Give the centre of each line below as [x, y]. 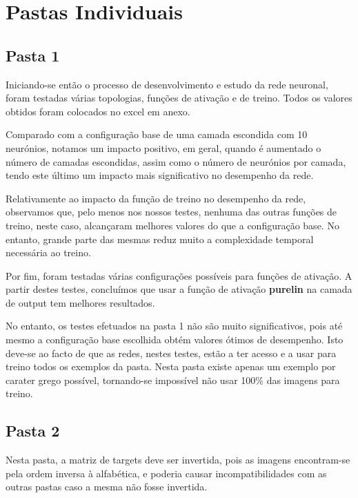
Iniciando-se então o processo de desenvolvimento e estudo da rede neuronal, [167, 84]
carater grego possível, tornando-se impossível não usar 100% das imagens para [173, 380]
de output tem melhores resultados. [80, 302]
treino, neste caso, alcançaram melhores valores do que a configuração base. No [172, 225]
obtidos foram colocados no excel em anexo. [98, 111]
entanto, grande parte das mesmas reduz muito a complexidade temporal [160, 239]
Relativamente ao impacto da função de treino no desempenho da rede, [156, 198]
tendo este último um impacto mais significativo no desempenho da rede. [160, 175]
